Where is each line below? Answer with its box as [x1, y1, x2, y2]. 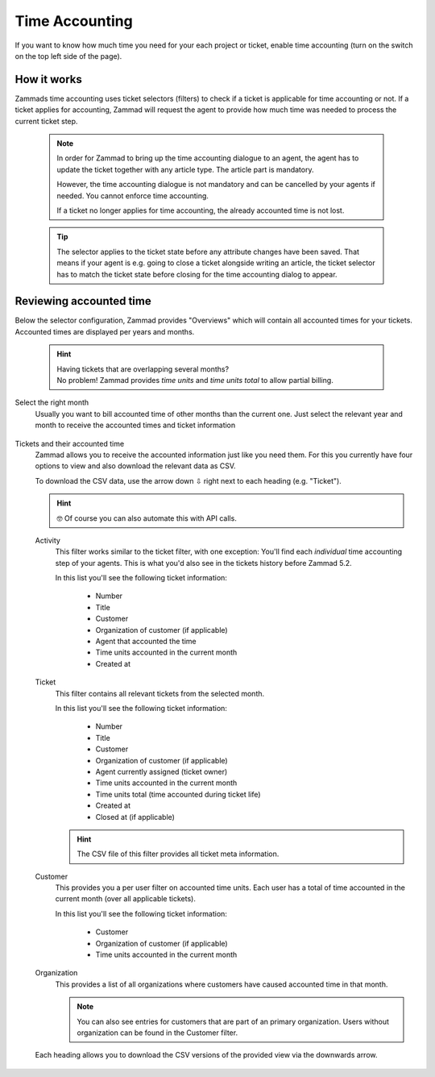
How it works [14, 73, 82, 86]
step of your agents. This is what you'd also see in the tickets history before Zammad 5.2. [55, 558, 352, 568]
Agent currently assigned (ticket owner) [95, 767, 228, 776]
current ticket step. [14, 116, 78, 126]
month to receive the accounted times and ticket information [35, 420, 236, 430]
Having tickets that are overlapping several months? [56, 364, 230, 374]
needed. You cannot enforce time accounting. [56, 190, 209, 201]
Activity [35, 535, 60, 545]
